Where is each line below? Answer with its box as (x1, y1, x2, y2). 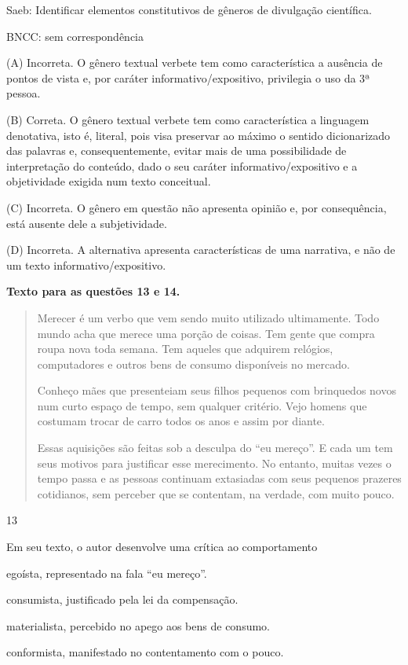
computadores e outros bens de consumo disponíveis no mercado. (37, 355, 350, 372)
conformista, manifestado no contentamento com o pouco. (6, 644, 284, 660)
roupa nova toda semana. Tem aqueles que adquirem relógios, (37, 340, 333, 357)
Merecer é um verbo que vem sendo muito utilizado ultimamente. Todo (37, 309, 380, 325)
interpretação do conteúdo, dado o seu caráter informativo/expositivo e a (6, 157, 358, 174)
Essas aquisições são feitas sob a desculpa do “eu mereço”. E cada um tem (37, 439, 393, 456)
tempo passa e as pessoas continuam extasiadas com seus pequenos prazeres (37, 470, 402, 487)
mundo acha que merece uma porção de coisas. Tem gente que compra (37, 325, 375, 341)
